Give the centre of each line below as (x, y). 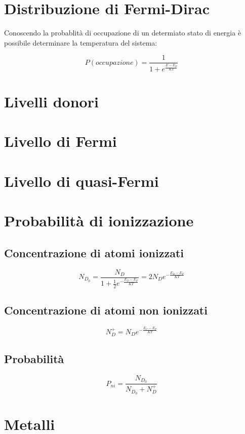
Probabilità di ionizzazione (99, 221)
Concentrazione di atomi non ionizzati (106, 310)
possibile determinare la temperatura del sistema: (81, 42)
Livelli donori (51, 102)
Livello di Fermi (60, 141)
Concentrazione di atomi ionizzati (94, 252)
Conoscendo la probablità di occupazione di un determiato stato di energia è (123, 33)
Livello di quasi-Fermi (81, 181)
